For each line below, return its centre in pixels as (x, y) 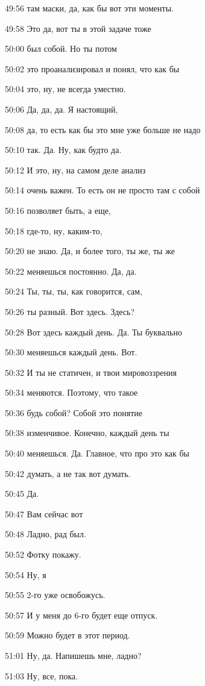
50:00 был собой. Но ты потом (61, 48)
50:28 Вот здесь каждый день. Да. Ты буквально (93, 332)
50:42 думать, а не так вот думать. (68, 473)
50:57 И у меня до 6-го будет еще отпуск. (81, 615)
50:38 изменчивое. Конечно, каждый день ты (87, 433)
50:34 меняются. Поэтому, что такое (71, 392)
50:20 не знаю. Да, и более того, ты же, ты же (90, 251)
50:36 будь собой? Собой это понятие (74, 412)
